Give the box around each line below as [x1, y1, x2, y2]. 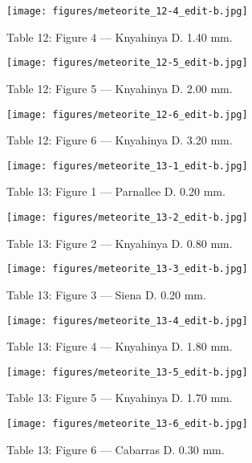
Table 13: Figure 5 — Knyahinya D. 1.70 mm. [6, 389, 233, 406]
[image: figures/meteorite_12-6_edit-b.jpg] [6, 108, 248, 120]
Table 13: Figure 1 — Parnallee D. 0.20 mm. [6, 183, 226, 200]
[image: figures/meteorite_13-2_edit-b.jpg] [6, 212, 248, 223]
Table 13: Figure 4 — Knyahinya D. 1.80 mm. [6, 338, 233, 355]
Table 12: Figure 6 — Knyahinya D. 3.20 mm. [6, 132, 233, 148]
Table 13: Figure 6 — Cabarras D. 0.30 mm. [6, 441, 225, 457]
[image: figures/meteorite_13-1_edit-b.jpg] [6, 160, 248, 172]
